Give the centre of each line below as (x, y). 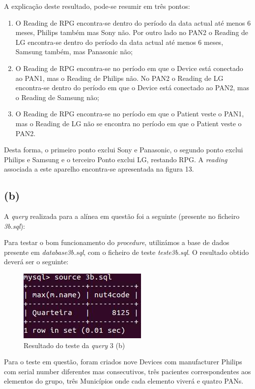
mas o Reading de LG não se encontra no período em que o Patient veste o (128, 123)
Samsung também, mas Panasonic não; (74, 52)
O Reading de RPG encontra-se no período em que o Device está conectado (129, 68)
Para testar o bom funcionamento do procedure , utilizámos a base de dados (117, 242)
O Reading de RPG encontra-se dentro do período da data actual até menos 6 (133, 22)
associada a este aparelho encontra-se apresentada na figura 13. (99, 169)
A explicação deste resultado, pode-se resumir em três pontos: (97, 6)
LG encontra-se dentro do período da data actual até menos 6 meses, (119, 42)
